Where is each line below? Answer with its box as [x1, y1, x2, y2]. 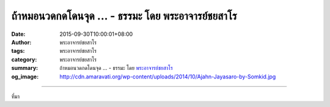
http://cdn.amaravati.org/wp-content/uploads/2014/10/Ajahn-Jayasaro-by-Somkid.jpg [59, 73, 276, 80]
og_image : [11, 73, 39, 80]
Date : [11, 30, 26, 38]
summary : [11, 64, 38, 72]
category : [11, 55, 37, 63]
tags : [11, 47, 25, 55]
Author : [11, 38, 32, 46]
